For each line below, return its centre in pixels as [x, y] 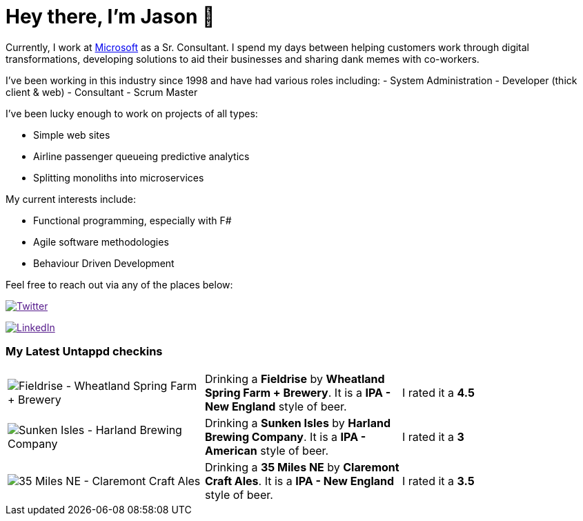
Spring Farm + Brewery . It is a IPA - [298, 392]
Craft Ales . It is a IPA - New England [299, 481]
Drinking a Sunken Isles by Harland [298, 423]
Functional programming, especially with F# [132, 220]
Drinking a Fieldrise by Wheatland [295, 379]
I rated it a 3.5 [438, 481]
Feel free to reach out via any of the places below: [119, 284]
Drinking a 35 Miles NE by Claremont [302, 467]
